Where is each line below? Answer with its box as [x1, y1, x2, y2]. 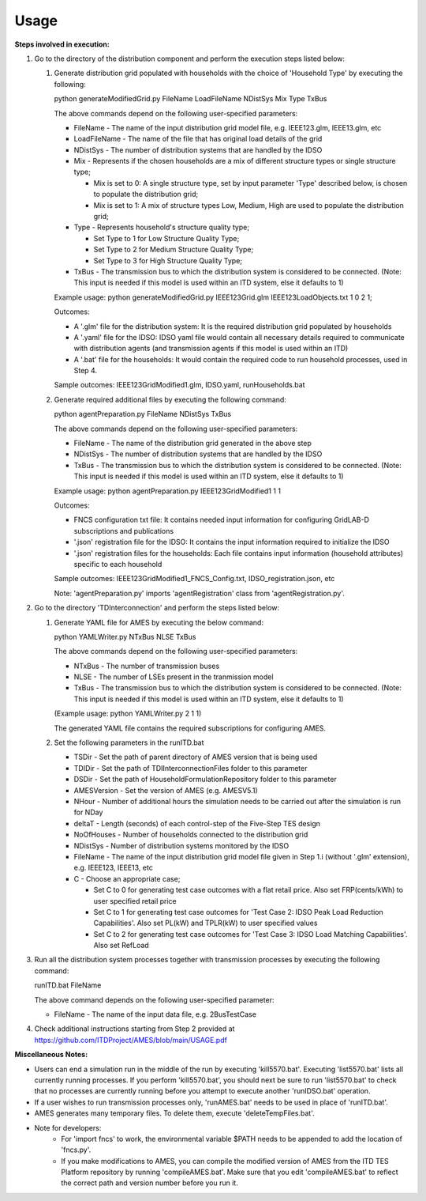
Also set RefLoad [93, 941, 149, 950]
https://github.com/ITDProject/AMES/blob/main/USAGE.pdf [34, 1035, 228, 1044]
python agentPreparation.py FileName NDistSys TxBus [54, 410, 232, 419]
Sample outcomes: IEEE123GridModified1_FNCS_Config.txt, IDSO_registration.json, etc [54, 574, 335, 584]
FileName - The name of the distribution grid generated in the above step [73, 439, 312, 448]
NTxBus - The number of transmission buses [73, 661, 220, 670]
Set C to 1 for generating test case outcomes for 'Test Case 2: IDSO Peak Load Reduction [93, 907, 384, 916]
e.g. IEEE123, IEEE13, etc [73, 863, 153, 873]
